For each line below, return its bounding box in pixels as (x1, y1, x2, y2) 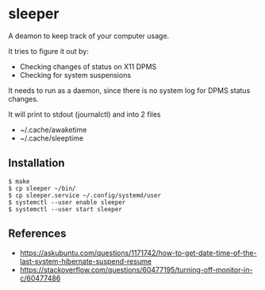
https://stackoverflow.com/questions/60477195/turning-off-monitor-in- (19, 265, 253, 274)
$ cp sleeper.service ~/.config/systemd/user (8, 191, 161, 199)
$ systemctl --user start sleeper (8, 205, 123, 213)
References (8, 227, 67, 241)
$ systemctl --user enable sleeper (8, 198, 126, 207)
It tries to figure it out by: (8, 46, 89, 56)
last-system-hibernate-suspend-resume (19, 256, 152, 266)
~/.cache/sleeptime (19, 133, 84, 143)
